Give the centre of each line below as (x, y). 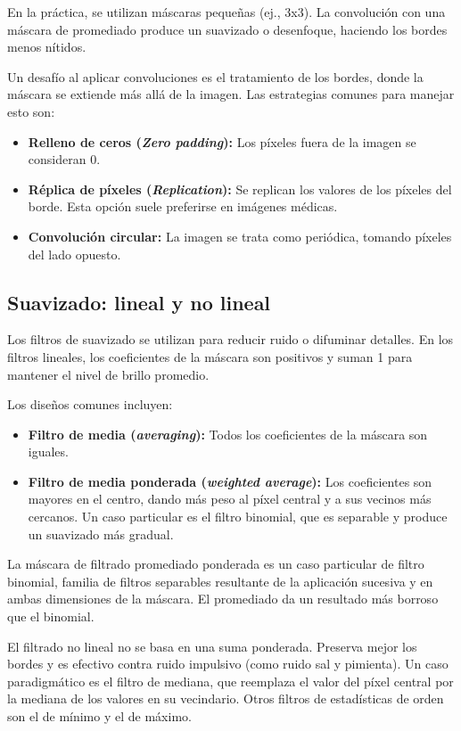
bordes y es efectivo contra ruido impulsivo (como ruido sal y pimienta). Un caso (228, 664)
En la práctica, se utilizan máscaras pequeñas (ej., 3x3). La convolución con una (226, 12)
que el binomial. (51, 616)
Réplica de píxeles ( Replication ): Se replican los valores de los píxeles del (240, 189)
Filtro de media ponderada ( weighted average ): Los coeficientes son (230, 481)
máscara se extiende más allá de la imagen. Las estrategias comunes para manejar (231, 94)
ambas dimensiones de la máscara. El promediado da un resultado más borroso (223, 599)
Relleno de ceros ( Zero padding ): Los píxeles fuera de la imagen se (222, 141)
